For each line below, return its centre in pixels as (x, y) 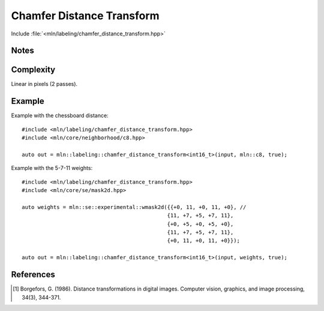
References (33, 275)
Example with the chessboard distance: (60, 116)
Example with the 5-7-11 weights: (52, 168)
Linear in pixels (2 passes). (44, 84)
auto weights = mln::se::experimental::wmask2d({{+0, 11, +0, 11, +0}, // (134, 207)
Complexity (33, 70)
